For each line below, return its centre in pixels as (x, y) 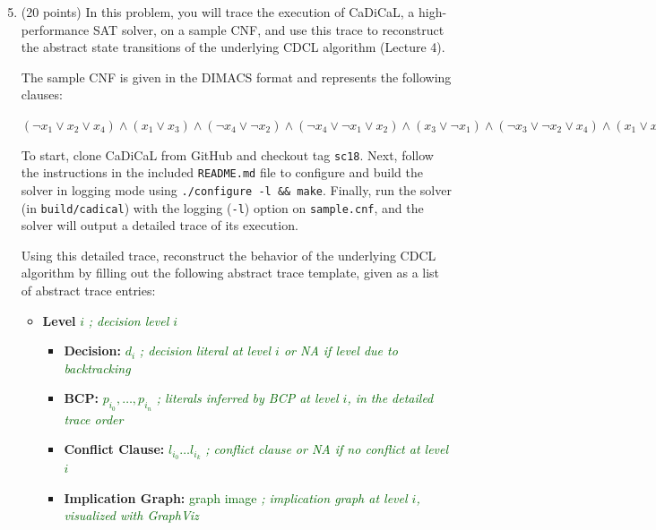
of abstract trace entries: (88, 290)
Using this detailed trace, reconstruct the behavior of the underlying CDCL (229, 255)
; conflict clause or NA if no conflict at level (327, 449)
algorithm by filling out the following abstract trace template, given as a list (230, 273)
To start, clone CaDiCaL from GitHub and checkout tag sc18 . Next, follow (227, 154)
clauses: (42, 94)
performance (55, 29)
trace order (94, 419)
